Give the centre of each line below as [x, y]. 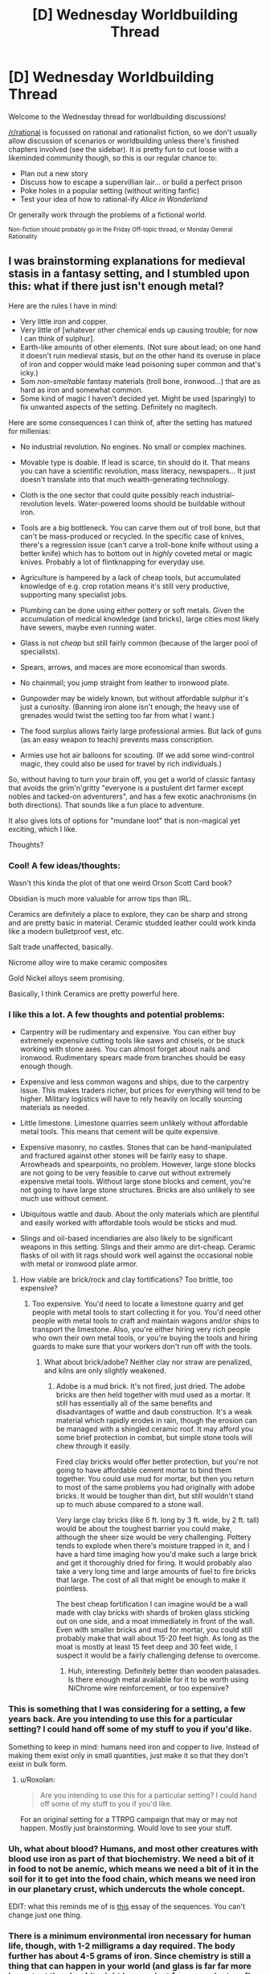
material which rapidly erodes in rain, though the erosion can [156, 1421]
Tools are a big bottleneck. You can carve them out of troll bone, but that [140, 527]
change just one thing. [45, 1914]
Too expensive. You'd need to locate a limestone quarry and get [138, 1304]
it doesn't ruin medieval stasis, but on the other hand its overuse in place [140, 355]
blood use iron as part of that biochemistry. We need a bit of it [131, 1859]
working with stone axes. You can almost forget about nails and [125, 1049]
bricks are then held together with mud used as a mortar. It [153, 1395]
